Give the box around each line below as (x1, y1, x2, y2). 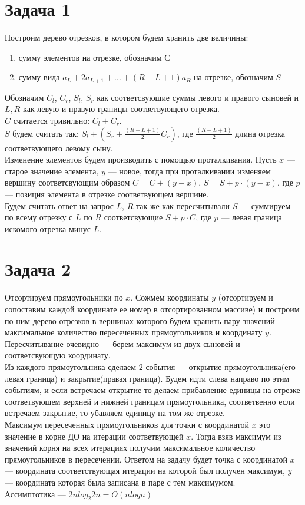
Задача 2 (5, 257, 71, 281)
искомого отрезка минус (5, 222, 91, 235)
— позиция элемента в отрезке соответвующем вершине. (5, 187, 209, 200)
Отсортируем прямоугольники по (5, 291, 123, 303)
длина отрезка (235, 127, 286, 139)
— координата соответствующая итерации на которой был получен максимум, (5, 464, 285, 477)
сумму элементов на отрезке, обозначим (18, 51, 162, 63)
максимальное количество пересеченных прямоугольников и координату (5, 326, 263, 338)
